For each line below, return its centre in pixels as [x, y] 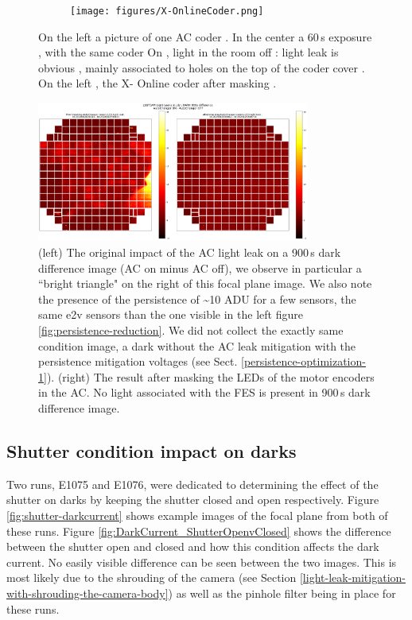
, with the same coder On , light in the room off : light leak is [189, 52]
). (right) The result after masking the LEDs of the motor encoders [210, 376]
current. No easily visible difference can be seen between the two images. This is [202, 562]
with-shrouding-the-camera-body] [87, 593]
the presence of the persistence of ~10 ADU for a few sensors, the [197, 298]
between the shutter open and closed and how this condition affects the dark [193, 546]
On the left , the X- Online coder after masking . [157, 83]
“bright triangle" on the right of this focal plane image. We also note [205, 283]
